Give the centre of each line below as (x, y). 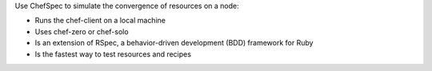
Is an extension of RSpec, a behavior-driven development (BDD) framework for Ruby (174, 43)
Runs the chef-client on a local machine (100, 21)
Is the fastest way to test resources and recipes (113, 54)
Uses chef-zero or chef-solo (82, 31)
